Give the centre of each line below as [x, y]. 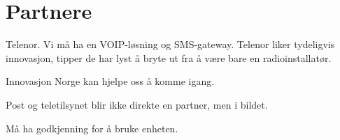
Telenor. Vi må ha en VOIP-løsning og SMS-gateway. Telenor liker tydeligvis [170, 44]
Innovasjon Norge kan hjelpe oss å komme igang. [110, 81]
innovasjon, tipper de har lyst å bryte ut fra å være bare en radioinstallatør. [169, 57]
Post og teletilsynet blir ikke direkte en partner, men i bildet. [137, 104]
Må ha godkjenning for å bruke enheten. [92, 128]
